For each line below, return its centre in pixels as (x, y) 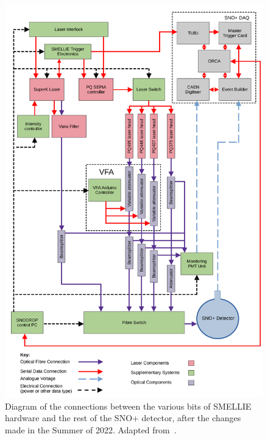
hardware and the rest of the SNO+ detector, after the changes (123, 418)
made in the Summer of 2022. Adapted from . (91, 429)
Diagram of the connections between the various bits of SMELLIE (128, 406)
